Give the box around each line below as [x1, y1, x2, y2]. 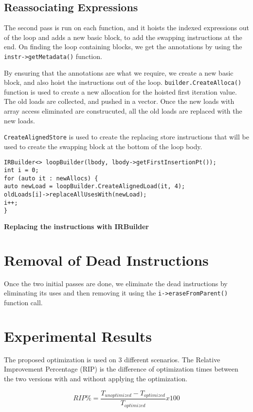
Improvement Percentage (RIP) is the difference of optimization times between [4, 364, 238, 374]
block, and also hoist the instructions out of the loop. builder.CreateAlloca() [4, 77, 242, 87]
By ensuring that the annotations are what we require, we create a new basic [4, 67, 234, 78]
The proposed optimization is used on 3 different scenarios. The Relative [4, 354, 220, 364]
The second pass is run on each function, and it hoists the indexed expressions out [4, 22, 249, 33]
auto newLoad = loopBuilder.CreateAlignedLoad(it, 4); [4, 183, 185, 190]
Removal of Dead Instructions [4, 250, 209, 270]
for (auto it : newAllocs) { [4, 175, 98, 182]
